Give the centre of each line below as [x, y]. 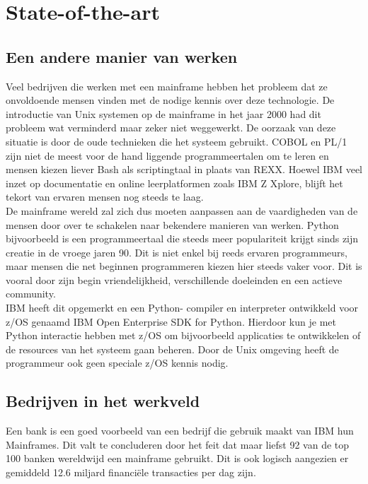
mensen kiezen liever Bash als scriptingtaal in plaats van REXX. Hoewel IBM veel [184, 169]
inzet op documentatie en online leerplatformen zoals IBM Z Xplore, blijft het [174, 183]
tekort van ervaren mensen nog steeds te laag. [105, 197]
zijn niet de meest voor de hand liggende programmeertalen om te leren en [167, 155]
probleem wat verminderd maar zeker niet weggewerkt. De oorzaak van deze [171, 128]
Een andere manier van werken [122, 56]
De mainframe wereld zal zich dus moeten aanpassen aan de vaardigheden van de [182, 210]
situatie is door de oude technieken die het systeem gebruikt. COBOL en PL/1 [177, 141]
